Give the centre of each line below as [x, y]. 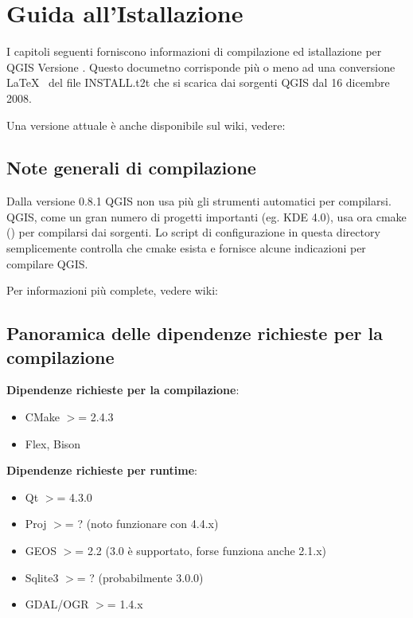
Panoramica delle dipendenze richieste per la [195, 333]
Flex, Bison [53, 443]
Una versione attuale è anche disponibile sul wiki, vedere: [146, 125]
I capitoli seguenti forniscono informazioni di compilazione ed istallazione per [194, 51]
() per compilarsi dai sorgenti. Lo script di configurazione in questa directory [193, 232]
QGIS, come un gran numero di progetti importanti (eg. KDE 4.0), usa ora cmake [206, 216]
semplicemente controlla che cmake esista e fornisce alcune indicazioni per [186, 248]
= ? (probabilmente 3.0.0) [140, 577]
